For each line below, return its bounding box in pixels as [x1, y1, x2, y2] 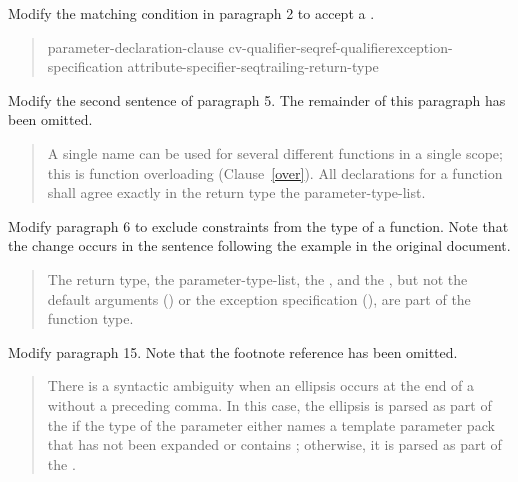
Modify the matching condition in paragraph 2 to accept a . [8, 3, 375, 23]
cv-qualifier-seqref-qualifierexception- [228, 36, 453, 57]
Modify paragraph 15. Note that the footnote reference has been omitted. [8, 341, 458, 362]
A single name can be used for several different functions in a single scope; [47, 142, 503, 163]
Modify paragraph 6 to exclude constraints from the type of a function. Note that [8, 215, 509, 236]
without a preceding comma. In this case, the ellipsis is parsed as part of [47, 394, 492, 415]
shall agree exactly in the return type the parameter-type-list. [47, 182, 426, 203]
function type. [47, 308, 134, 329]
